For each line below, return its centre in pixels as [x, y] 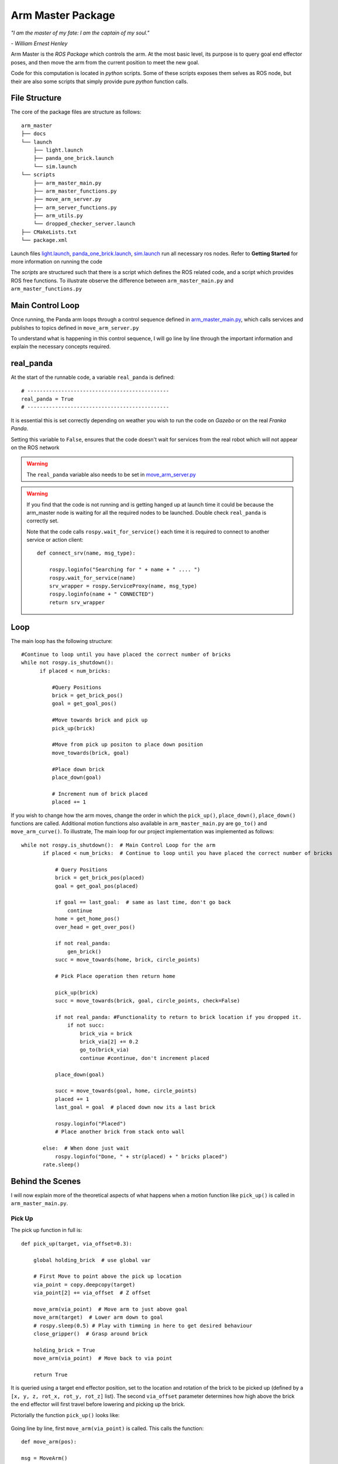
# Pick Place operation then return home [115, 976]
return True [50, 1375]
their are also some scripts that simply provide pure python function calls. [99, 81]
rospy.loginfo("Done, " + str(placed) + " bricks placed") [141, 1156]
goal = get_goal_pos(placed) [96, 886]
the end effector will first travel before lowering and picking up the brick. [98, 1404]
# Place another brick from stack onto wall [120, 1132]
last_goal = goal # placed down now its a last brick [135, 1107]
